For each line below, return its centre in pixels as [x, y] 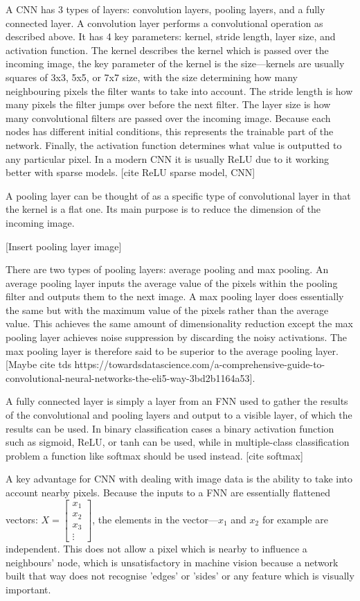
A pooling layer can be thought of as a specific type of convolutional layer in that [178, 195]
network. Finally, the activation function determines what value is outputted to [174, 145]
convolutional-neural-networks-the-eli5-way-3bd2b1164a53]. [130, 377]
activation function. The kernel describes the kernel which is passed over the [167, 50]
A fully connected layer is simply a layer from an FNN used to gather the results [177, 401]
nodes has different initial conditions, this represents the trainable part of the [170, 131]
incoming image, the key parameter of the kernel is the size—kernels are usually [175, 63]
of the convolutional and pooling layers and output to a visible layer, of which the [179, 415]
